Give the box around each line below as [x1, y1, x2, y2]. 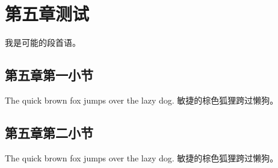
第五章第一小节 [5, 66, 93, 84]
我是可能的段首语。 [5, 36, 81, 49]
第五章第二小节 [5, 123, 93, 142]
